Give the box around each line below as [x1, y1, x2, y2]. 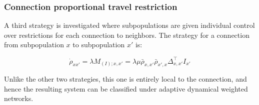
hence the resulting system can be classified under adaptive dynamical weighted [4, 83, 248, 94]
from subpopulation [4, 39, 64, 50]
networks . [4, 93, 33, 104]
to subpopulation [72, 39, 125, 50]
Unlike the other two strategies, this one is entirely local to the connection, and [4, 74, 247, 84]
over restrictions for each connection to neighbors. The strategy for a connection [4, 29, 249, 40]
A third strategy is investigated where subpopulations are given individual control [4, 20, 255, 30]
